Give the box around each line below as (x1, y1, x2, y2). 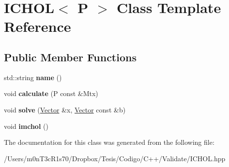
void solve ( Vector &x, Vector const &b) (4, 104, 126, 114)
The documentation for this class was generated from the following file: (4, 137, 214, 147)
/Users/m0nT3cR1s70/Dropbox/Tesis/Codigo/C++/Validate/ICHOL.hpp (4, 153, 226, 163)
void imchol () (4, 121, 48, 131)
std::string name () (4, 72, 62, 82)
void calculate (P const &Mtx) (4, 88, 98, 98)
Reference (4, 16, 71, 36)
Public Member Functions (4, 49, 137, 64)
